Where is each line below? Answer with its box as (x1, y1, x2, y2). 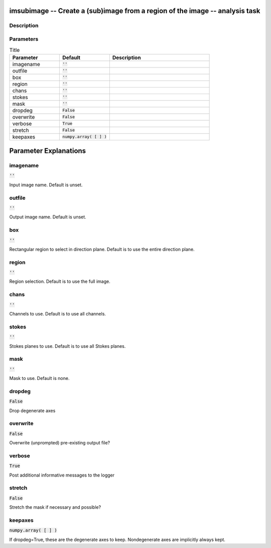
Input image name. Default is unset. (9, 182, 83, 188)
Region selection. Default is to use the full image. (9, 278, 110, 284)
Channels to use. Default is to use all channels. (9, 310, 106, 317)
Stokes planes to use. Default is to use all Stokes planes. (9, 343, 126, 349)
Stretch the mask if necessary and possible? (9, 504, 101, 510)
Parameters (9, 35, 39, 42)
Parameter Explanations (9, 146, 86, 155)
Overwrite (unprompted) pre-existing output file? (9, 440, 110, 446)
